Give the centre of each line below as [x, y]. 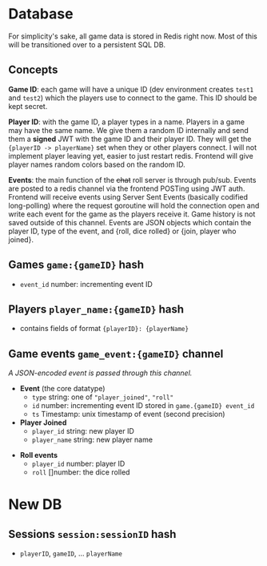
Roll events [39, 455]
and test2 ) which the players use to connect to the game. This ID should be [133, 98]
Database [41, 14]
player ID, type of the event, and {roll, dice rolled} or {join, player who [122, 231]
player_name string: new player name [92, 440]
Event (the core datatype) [62, 389]
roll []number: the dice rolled [81, 472]
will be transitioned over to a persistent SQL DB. [87, 44]
